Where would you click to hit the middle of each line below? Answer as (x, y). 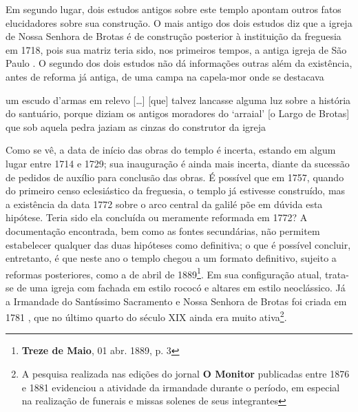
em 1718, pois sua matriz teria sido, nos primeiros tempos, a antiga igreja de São (176, 49)
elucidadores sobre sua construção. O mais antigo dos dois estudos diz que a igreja (179, 22)
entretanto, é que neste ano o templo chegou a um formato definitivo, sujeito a (171, 258)
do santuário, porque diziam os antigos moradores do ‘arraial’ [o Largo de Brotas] (178, 113)
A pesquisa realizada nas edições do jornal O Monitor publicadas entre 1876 (186, 373)
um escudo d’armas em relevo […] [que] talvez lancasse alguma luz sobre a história (178, 100)
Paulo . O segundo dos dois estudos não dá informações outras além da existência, (179, 63)
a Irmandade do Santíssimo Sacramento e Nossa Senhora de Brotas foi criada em (176, 301)
